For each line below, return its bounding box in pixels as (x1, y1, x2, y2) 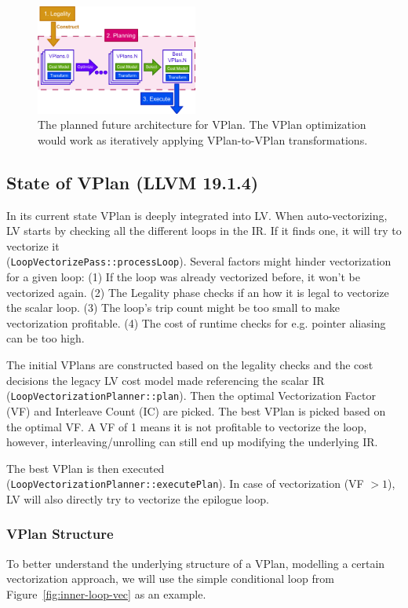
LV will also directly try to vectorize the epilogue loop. (6, 490, 269, 507)
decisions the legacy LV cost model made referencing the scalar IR (6, 372, 325, 388)
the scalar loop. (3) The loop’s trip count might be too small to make (6, 299, 340, 316)
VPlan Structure (6, 524, 114, 544)
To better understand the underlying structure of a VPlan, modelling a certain (6, 555, 385, 571)
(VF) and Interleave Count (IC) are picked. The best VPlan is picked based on (6, 402, 386, 419)
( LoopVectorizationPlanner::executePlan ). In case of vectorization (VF (6, 475, 364, 492)
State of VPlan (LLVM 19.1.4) (6, 170, 259, 194)
